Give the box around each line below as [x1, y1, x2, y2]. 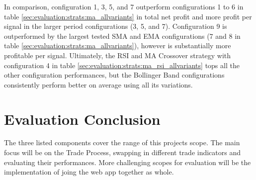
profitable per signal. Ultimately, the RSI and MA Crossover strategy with [4, 50, 231, 60]
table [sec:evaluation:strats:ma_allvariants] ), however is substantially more [4, 40, 231, 51]
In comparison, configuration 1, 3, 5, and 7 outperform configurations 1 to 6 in [4, 1, 244, 11]
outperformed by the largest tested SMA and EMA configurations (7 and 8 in [4, 30, 241, 41]
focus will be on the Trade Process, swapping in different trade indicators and [4, 147, 241, 158]
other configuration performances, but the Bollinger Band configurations [4, 70, 225, 80]
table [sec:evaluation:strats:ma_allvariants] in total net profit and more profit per [4, 11, 252, 21]
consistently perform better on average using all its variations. [4, 79, 193, 90]
